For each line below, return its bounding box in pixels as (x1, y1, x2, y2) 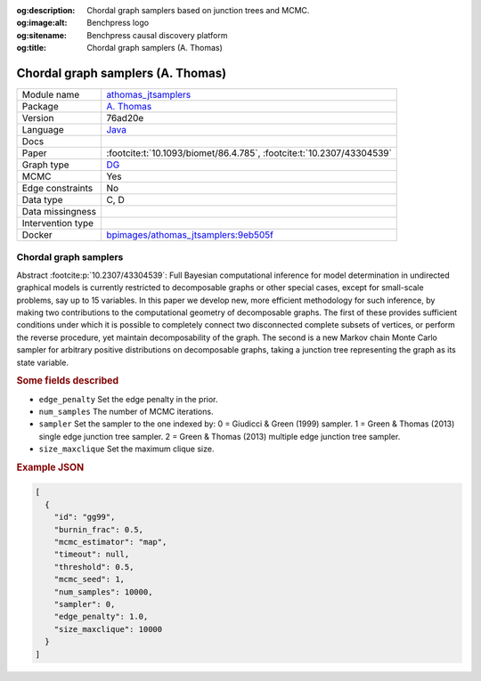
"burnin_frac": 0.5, (53, 524, 144, 534)
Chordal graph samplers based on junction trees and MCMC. (86, 5, 310, 15)
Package (21, 101, 59, 113)
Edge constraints (21, 182, 94, 195)
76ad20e (106, 112, 144, 125)
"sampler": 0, (53, 599, 116, 609)
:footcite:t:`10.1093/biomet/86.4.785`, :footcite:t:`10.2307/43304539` (106, 147, 392, 159)
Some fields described (16, 375, 119, 387)
